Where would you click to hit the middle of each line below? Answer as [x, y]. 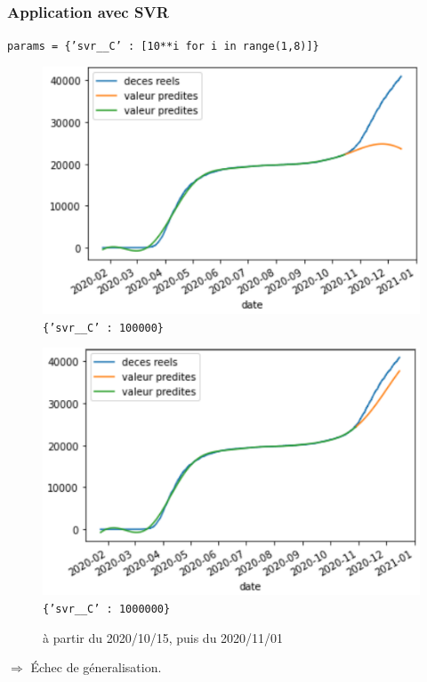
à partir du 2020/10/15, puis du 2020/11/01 [163, 637]
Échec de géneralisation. [96, 667]
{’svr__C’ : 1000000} [107, 609]
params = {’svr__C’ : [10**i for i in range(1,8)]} [163, 47]
